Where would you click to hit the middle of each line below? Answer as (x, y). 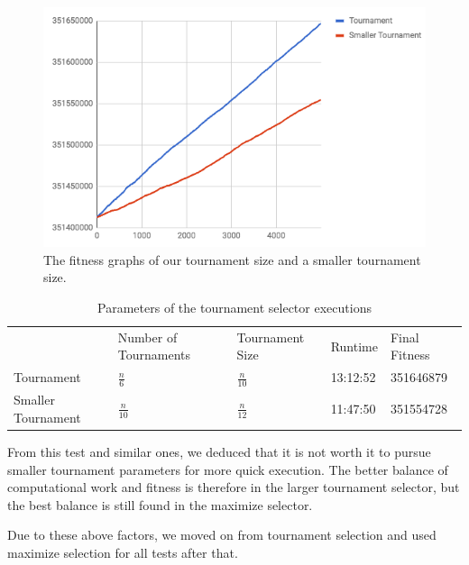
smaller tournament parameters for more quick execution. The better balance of (228, 469)
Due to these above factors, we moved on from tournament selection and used (222, 535)
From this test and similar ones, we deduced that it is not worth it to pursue (219, 451)
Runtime (354, 346)
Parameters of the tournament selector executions (234, 307)
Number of (147, 337)
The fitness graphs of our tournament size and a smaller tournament (232, 259)
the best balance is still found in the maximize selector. (160, 504)
